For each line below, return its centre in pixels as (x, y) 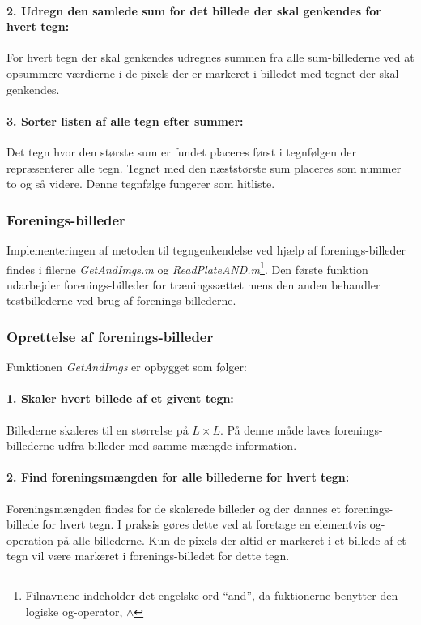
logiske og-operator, (74, 611)
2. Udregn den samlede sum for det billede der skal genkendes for (194, 10)
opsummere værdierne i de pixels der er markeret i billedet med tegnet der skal (203, 73)
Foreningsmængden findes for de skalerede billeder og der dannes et (174, 508)
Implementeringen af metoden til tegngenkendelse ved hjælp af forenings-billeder (206, 249)
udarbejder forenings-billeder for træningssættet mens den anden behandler (193, 284)
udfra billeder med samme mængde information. (177, 445)
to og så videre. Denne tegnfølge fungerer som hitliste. (141, 184)
